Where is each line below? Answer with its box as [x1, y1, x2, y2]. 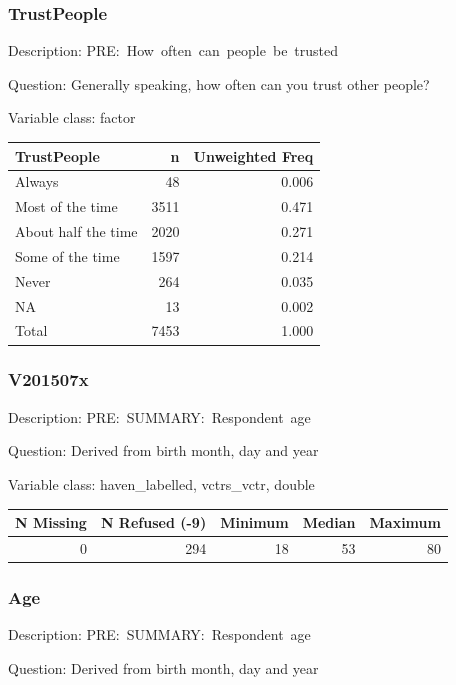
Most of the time [15, 196, 118, 217]
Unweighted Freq [193, 145, 314, 166]
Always [15, 171, 59, 192]
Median [302, 512, 356, 532]
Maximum [369, 512, 441, 532]
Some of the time [15, 245, 120, 266]
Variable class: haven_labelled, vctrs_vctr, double [8, 473, 315, 494]
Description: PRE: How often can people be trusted [8, 40, 339, 61]
